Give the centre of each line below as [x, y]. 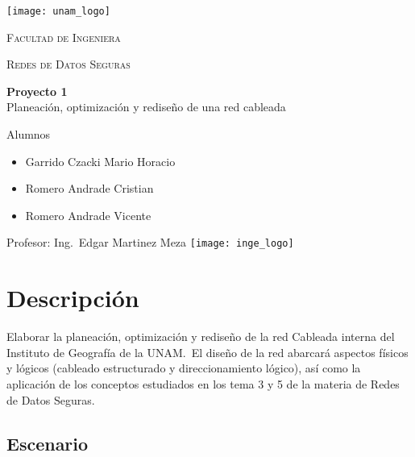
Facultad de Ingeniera [64, 37]
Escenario [48, 443]
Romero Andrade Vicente [88, 215]
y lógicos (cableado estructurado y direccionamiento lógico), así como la [184, 368]
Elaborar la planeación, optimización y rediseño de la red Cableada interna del [201, 337]
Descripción [73, 298]
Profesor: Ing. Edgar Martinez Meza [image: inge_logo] [150, 242]
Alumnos [29, 134]
